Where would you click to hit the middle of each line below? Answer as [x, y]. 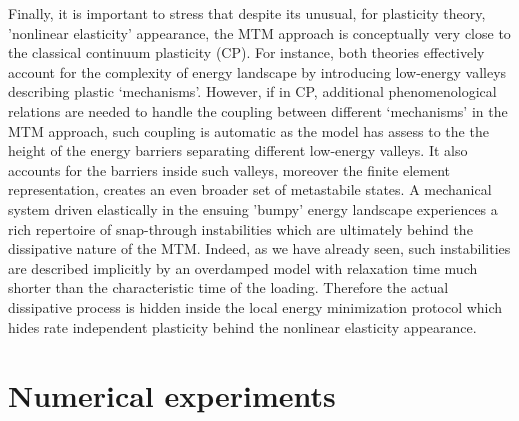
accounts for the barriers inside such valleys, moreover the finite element [229, 169]
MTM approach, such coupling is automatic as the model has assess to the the [248, 130]
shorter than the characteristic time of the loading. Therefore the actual [228, 287]
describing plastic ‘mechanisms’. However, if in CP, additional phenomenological [252, 91]
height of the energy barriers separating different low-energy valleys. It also [238, 150]
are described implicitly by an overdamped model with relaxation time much [243, 267]
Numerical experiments [172, 395]
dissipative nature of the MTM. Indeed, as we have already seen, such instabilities [259, 248]
